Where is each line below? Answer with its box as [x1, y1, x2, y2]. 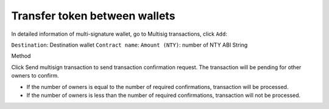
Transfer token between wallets [11, 9, 175, 22]
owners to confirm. [11, 72, 59, 79]
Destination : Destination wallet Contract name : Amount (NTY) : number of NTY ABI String [11, 41, 248, 48]
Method [11, 52, 31, 60]
